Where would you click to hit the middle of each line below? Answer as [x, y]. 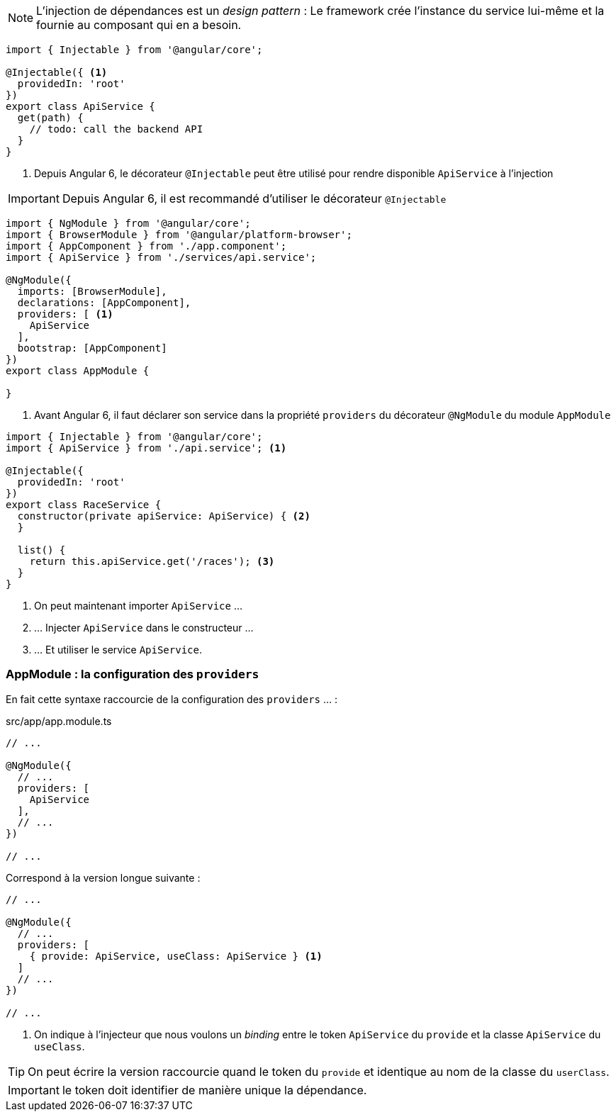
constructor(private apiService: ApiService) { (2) [164, 516]
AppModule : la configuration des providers [133, 674]
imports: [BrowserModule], [92, 291]
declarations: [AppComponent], [104, 303]
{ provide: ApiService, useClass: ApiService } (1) [176, 956]
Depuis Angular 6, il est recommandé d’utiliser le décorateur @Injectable [254, 198]
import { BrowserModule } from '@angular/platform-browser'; [179, 235]
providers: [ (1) [65, 314]
